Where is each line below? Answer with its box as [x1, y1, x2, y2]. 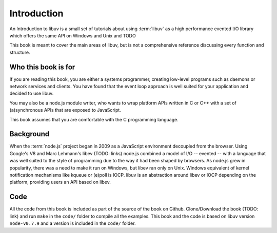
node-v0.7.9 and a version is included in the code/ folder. [9, 220, 136, 226]
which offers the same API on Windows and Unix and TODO [9, 32, 136, 38]
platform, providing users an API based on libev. [9, 179, 111, 185]
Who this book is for [9, 62, 75, 71]
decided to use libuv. [9, 90, 54, 97]
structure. [9, 49, 30, 55]
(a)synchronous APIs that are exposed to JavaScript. [9, 107, 122, 113]
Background [9, 130, 50, 138]
